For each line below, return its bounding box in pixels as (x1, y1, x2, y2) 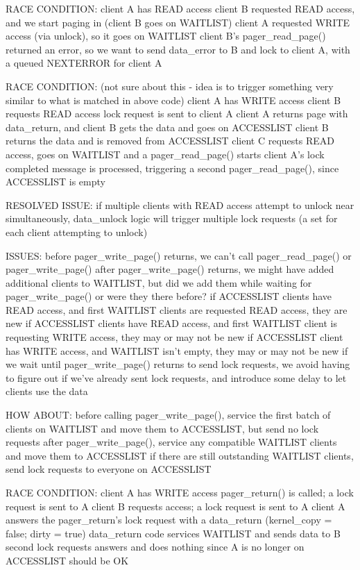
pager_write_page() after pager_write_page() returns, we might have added (6, 262, 334, 276)
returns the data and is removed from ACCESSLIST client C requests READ (6, 133, 334, 148)
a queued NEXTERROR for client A (6, 56, 162, 70)
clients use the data (6, 384, 88, 399)
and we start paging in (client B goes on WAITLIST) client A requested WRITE (6, 15, 350, 29)
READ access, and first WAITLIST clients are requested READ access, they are (6, 302, 348, 317)
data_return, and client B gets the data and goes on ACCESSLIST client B (6, 119, 329, 134)
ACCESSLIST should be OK (6, 553, 129, 567)
